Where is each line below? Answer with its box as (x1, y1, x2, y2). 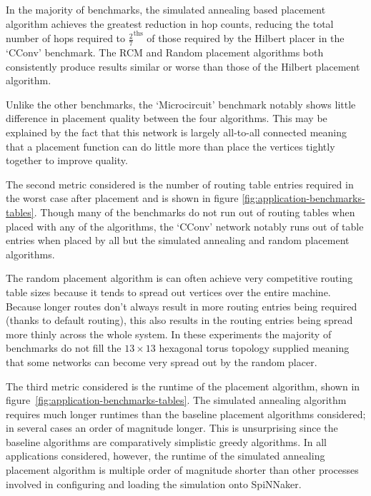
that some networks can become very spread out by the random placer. (6, 354, 317, 369)
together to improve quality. (6, 153, 128, 168)
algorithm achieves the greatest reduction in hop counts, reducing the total (6, 16, 334, 31)
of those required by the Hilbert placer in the (147, 31, 345, 46)
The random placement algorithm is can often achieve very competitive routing (6, 270, 353, 285)
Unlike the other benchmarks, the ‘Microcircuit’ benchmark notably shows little (6, 96, 356, 111)
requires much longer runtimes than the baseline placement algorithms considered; (6, 406, 366, 421)
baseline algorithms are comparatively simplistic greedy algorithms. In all (6, 434, 327, 449)
